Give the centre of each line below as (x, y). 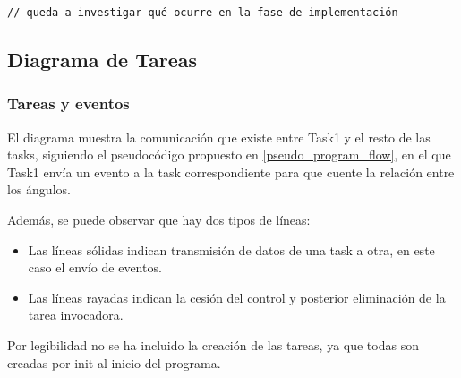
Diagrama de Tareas (102, 60)
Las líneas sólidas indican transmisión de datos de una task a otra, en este (231, 249)
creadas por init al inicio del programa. (114, 362)
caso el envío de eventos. (95, 267)
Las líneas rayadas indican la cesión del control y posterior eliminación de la (237, 297)
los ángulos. (39, 189)
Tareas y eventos (68, 103)
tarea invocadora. (76, 315)
